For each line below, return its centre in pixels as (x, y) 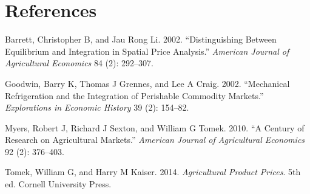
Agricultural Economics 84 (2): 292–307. (79, 63)
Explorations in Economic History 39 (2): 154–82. (97, 107)
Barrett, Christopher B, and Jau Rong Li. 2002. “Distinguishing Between (141, 39)
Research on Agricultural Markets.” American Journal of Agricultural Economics (155, 140)
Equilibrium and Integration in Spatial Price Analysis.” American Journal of (147, 51)
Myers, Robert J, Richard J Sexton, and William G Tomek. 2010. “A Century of (155, 127)
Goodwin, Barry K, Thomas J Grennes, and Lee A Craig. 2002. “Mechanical (147, 83)
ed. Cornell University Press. (58, 184)
